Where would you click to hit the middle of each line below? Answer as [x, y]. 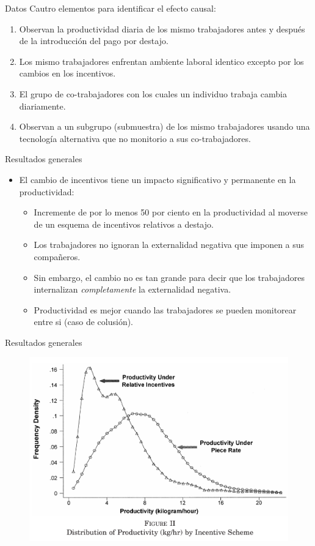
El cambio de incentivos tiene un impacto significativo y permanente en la [157, 179]
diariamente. [42, 106]
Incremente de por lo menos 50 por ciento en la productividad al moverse [171, 212]
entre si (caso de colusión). [84, 322]
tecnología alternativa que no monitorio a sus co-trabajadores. [135, 138]
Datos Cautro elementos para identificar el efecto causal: [110, 8]
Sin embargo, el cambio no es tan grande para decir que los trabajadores [169, 277]
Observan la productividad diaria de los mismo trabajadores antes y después [162, 28]
